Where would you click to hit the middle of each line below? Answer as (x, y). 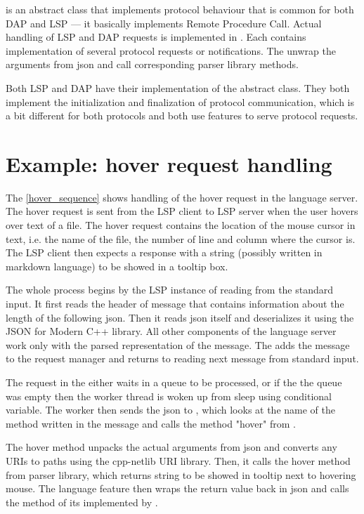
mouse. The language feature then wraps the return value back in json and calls (177, 488)
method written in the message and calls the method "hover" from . (151, 423)
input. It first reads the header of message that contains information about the (175, 304)
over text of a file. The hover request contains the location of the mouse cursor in (181, 225)
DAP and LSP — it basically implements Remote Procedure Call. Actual (164, 23)
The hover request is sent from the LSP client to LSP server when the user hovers (182, 211)
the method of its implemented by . (82, 502)
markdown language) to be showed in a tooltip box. (117, 266)
